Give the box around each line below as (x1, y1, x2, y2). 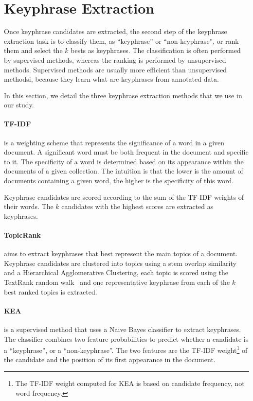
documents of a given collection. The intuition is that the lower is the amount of (4, 166, 243, 176)
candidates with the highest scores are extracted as (61, 201, 214, 211)
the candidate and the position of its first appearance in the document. (4, 354, 216, 365)
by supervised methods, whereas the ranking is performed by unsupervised (4, 54, 226, 65)
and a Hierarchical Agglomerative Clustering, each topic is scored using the (4, 267, 228, 278)
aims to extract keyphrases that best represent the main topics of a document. (4, 248, 238, 259)
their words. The (4, 201, 54, 211)
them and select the (4, 45, 63, 55)
